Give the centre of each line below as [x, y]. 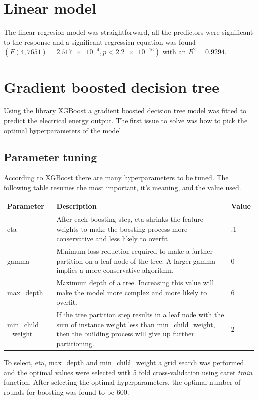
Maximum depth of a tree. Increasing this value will [135, 283]
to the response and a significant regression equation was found [100, 41]
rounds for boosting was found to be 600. [66, 391]
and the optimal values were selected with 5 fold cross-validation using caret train [128, 372]
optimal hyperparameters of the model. [64, 130]
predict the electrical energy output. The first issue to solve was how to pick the [126, 120]
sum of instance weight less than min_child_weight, [136, 324]
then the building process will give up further [125, 334]
